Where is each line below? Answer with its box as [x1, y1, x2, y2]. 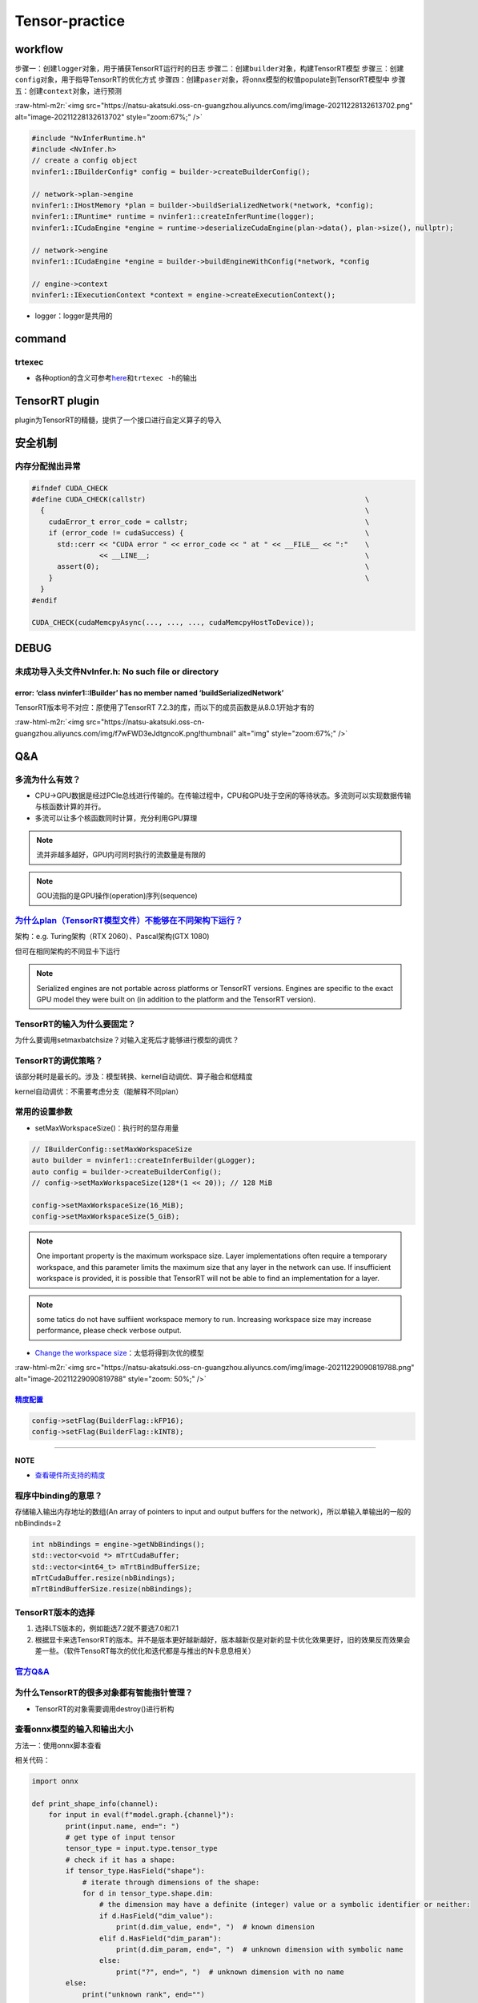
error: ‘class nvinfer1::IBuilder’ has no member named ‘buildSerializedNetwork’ [14, 687, 284, 697]
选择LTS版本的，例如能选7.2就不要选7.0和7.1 [34, 1623, 179, 1634]
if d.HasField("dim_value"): [98, 1911, 214, 1920]
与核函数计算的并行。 [34, 802, 106, 812]
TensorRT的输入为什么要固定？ [14, 1018, 136, 1030]
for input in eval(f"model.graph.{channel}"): [48, 1811, 235, 1820]
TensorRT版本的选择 [14, 1606, 95, 1618]
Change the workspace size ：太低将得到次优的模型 [34, 1348, 204, 1357]
